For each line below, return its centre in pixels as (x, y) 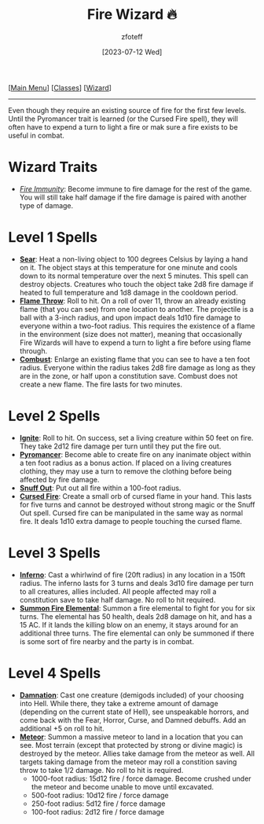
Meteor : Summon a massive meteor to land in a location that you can (131, 737)
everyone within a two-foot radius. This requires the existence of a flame (137, 326)
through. (33, 350)
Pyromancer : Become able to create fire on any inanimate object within (135, 454)
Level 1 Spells (53, 238)
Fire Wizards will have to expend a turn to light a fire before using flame (135, 342)
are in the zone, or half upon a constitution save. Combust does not (128, 375)
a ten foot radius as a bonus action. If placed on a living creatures (125, 463)
